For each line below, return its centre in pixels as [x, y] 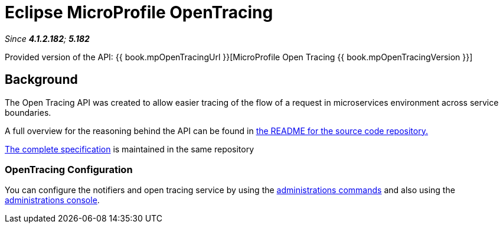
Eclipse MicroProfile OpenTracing [139, 12]
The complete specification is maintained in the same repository [130, 149]
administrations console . [52, 200]
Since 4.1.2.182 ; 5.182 [47, 38]
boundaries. [28, 112]
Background [41, 80]
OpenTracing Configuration [69, 169]
